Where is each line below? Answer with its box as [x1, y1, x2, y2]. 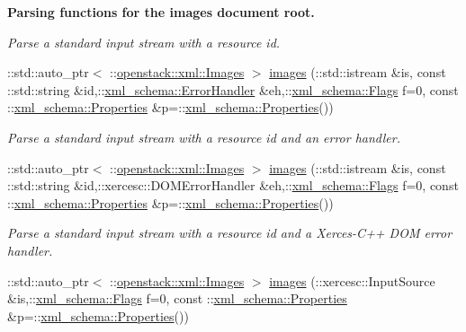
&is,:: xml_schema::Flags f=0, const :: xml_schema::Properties [7, 289, 347, 308]
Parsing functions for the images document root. [7, 3, 315, 21]
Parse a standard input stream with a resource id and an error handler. [7, 127, 400, 146]
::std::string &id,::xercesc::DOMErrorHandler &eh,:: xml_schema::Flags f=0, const [7, 176, 459, 195]
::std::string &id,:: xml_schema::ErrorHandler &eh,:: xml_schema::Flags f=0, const [7, 80, 459, 99]
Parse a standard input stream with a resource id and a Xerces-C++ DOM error [7, 223, 453, 242]
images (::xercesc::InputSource [269, 271, 435, 290]
